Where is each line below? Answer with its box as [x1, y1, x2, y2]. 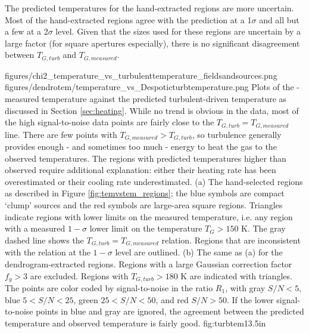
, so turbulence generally [192, 128, 282, 140]
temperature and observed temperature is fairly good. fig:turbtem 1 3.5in [5, 316, 266, 329]
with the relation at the [5, 246, 90, 258]
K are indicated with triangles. [180, 269, 292, 282]
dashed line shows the [5, 233, 84, 246]
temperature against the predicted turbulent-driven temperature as [42, 92, 287, 105]
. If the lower [227, 293, 274, 306]
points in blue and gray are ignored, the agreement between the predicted [36, 305, 304, 317]
